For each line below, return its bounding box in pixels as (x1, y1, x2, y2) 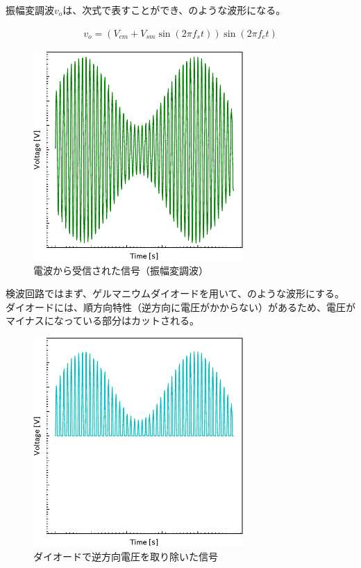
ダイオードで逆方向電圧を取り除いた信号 (33, 549, 218, 563)
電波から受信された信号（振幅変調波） (33, 262, 208, 277)
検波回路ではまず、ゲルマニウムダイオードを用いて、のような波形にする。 (6, 286, 345, 301)
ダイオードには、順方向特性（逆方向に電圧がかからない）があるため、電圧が (6, 299, 355, 314)
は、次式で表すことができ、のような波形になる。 (62, 3, 286, 17)
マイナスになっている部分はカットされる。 (6, 313, 200, 328)
